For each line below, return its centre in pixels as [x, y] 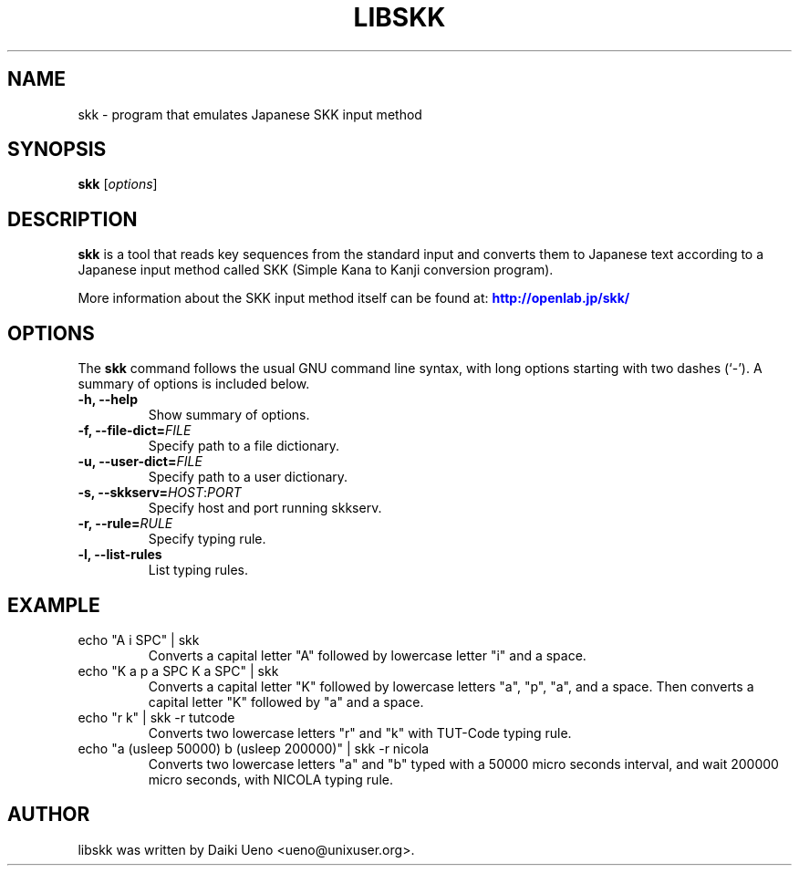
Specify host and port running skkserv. [265, 508]
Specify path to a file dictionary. [244, 446]
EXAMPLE [54, 605]
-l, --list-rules [120, 555]
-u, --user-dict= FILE [140, 462]
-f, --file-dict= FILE [135, 431]
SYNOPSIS [57, 150]
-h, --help [108, 400]
